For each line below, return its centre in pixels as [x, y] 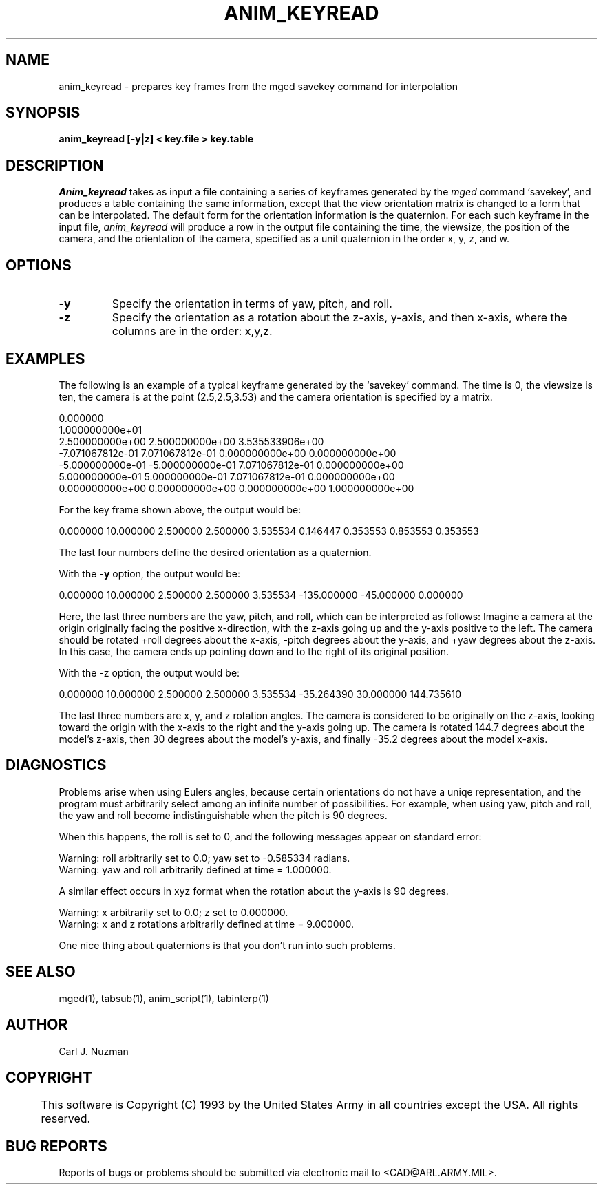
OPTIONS [39, 265]
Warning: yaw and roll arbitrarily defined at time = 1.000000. [195, 869]
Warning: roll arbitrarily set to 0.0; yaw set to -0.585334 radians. [204, 858]
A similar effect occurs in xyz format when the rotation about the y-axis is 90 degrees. [254, 891]
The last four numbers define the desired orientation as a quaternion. [215, 552]
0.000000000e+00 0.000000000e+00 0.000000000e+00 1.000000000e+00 [236, 488]
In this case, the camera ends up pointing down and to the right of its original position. [254, 651]
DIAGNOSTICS [56, 765]
